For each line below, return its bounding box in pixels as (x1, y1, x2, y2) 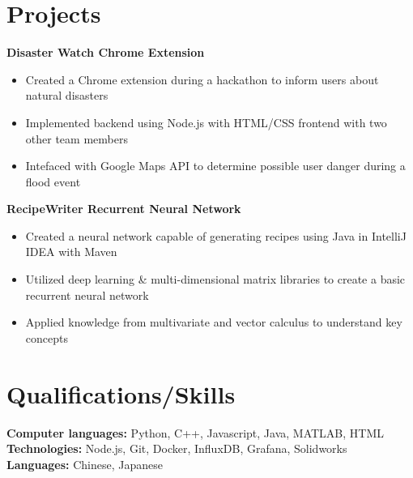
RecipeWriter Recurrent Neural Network (6, 200, 241, 217)
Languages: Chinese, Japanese (6, 455, 163, 472)
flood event (25, 173, 81, 190)
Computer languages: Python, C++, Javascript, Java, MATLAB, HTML (6, 424, 385, 441)
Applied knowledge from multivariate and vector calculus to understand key (25, 314, 402, 331)
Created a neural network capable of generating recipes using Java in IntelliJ (25, 227, 407, 244)
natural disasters (25, 87, 109, 104)
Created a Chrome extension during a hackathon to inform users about (25, 70, 379, 87)
